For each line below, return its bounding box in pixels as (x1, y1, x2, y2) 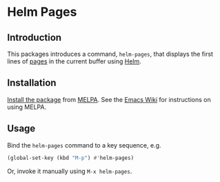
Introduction (7, 32, 62, 43)
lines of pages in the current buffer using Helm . (7, 57, 141, 65)
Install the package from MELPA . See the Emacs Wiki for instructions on (7, 95, 212, 103)
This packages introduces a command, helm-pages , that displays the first (7, 50, 214, 58)
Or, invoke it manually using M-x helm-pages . (7, 167, 132, 175)
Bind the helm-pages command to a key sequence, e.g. (7, 141, 161, 149)
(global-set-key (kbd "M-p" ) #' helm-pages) (7, 154, 134, 161)
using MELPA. (7, 103, 47, 111)
